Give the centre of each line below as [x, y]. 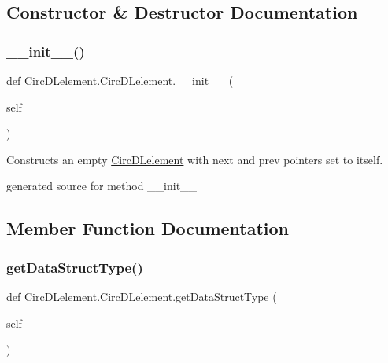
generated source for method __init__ [102, 186]
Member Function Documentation [148, 228]
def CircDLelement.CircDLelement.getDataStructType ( [142, 296]
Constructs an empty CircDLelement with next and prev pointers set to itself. [195, 159]
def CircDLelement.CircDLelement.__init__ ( [120, 80]
